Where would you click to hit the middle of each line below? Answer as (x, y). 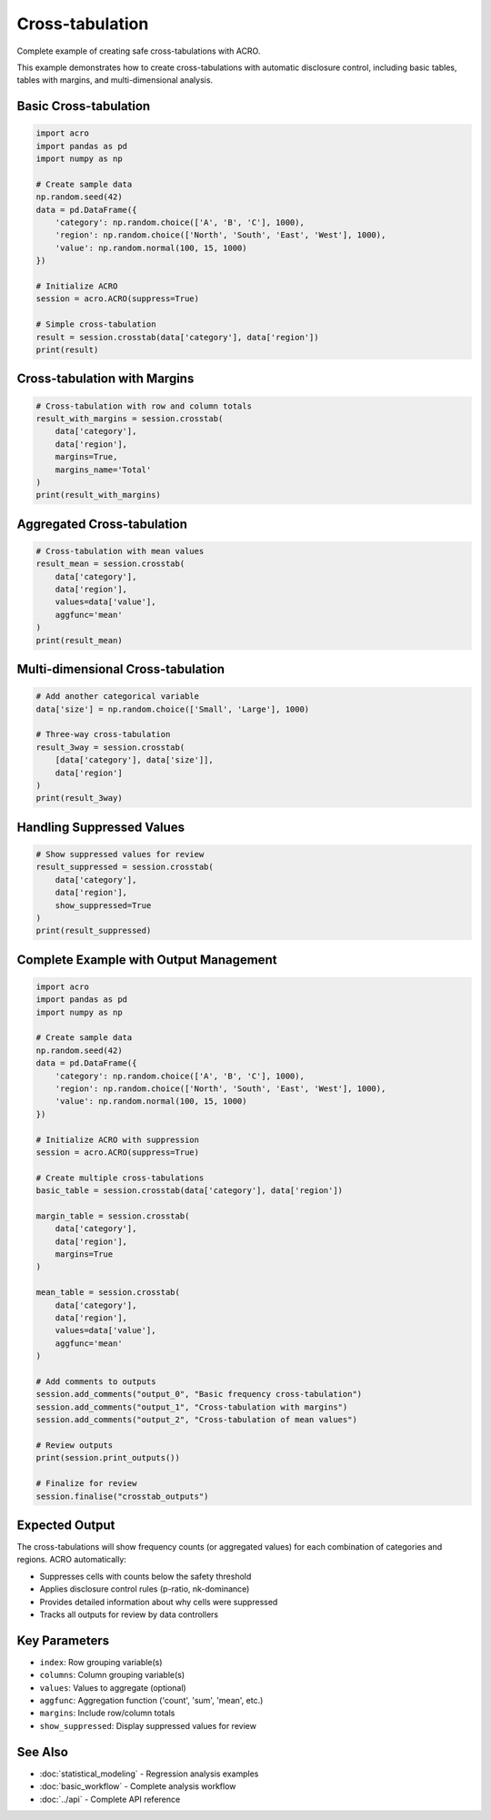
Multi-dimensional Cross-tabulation (121, 669)
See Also (42, 1752)
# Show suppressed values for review (120, 854)
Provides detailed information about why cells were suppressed (159, 1602)
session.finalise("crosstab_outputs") (122, 1496)
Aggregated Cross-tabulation (102, 524)
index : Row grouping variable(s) (101, 1662)
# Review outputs (75, 1445)
